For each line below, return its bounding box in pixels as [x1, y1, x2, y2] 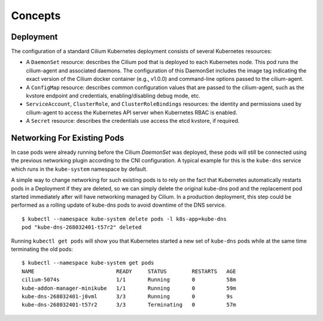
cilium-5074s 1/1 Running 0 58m [22, 276, 236, 283]
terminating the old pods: [11, 246, 73, 253]
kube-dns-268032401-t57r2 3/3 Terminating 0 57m [22, 301, 236, 308]
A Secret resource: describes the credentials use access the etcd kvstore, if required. [26, 117, 240, 125]
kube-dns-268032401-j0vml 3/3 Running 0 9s [22, 293, 233, 299]
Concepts [11, 9, 61, 22]
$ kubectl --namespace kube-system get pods [22, 259, 155, 267]
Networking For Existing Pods [11, 133, 124, 143]
